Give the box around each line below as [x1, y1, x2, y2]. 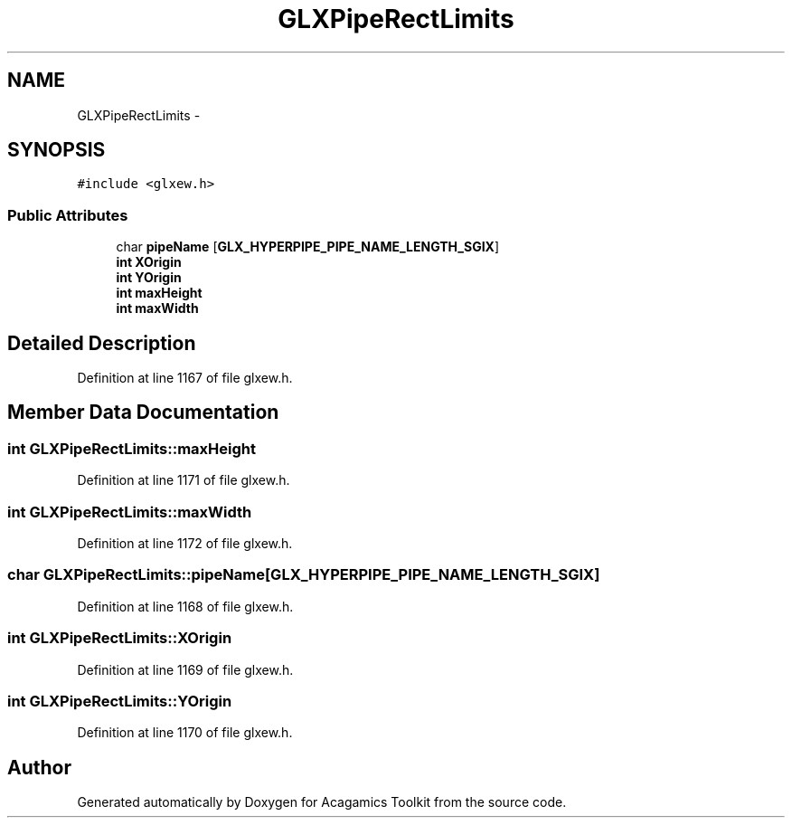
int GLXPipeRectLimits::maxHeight [7, 439, 256, 458]
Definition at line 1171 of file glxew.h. [77, 472, 290, 488]
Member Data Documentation [7, 401, 279, 424]
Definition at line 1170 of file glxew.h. [77, 725, 293, 741]
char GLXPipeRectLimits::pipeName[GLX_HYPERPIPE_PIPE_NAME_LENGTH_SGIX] [7, 565, 600, 584]
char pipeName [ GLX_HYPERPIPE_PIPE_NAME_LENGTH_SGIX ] [116, 239, 500, 255]
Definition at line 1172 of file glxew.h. [77, 536, 293, 551]
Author [7, 755, 71, 779]
